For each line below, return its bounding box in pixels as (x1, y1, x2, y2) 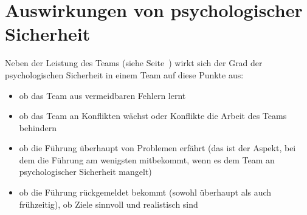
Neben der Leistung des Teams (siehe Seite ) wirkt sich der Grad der (5, 56, 263, 69)
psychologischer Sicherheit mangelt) (19, 165, 152, 178)
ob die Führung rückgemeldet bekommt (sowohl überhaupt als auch (19, 186, 272, 199)
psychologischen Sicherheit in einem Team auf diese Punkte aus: (5, 68, 244, 81)
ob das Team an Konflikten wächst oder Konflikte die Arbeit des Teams (19, 109, 287, 122)
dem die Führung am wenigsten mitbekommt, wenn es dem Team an (19, 153, 275, 166)
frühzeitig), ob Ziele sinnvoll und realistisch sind (19, 197, 198, 210)
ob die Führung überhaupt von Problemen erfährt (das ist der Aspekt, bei (19, 142, 296, 154)
